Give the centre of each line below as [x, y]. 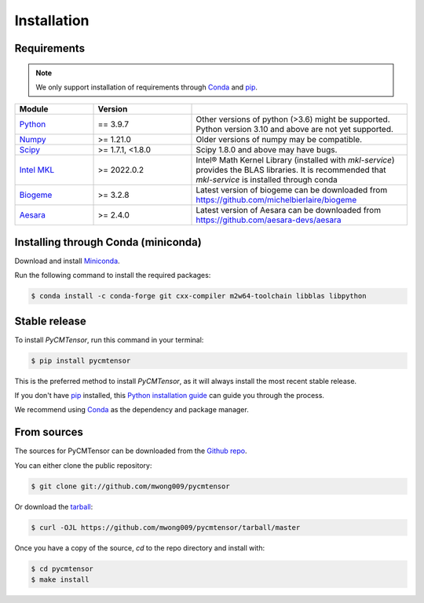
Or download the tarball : [54, 506]
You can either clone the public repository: [83, 465]
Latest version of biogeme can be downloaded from [292, 190]
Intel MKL [37, 170]
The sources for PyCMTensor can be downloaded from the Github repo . [131, 451]
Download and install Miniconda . [68, 261]
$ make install [60, 580]
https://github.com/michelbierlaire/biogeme [276, 200]
